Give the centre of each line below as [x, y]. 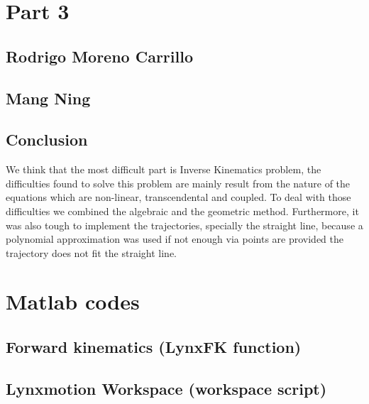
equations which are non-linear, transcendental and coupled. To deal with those [178, 197]
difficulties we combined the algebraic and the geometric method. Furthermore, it [182, 211]
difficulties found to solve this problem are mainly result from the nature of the [178, 183]
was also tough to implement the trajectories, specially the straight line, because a [184, 225]
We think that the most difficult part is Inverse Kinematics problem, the [164, 169]
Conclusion [47, 140]
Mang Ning [48, 98]
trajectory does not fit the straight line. [92, 252]
